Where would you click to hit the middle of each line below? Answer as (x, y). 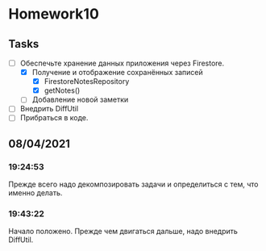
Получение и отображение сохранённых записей (117, 73)
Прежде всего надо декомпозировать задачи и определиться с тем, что (133, 184)
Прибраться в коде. (54, 118)
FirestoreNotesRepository (87, 82)
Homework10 (54, 14)
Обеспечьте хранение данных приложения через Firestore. (122, 63)
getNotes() (62, 90)
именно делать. (35, 193)
